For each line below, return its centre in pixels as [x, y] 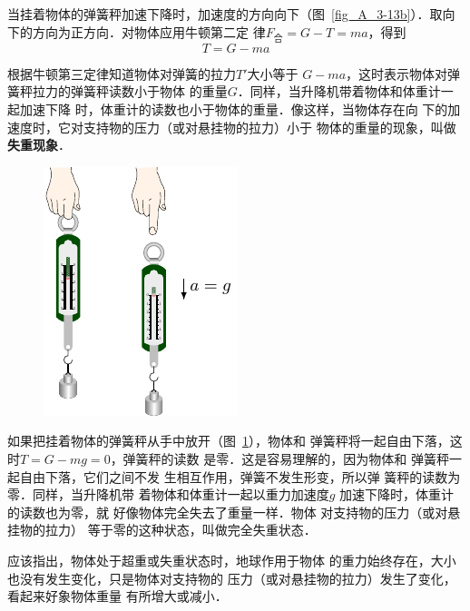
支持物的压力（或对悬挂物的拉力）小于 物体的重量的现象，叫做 [269, 127]
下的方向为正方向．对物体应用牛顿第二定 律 [137, 31]
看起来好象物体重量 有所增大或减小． [117, 596]
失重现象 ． [39, 145]
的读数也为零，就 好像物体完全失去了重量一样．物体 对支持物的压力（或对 [228, 512]
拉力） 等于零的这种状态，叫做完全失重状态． [181, 530]
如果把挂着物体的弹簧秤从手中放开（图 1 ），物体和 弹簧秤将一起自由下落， [229, 441]
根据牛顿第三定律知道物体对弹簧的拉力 [122, 73]
